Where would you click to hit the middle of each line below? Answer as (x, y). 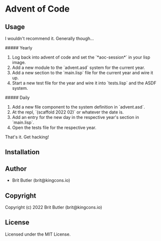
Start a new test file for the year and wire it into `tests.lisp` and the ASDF (84, 83)
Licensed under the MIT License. (38, 234)
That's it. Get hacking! (27, 137)
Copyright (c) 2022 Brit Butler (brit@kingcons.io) (54, 208)
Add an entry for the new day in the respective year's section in (75, 117)
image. (19, 62)
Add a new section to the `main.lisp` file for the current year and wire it (83, 73)
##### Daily (17, 97)
